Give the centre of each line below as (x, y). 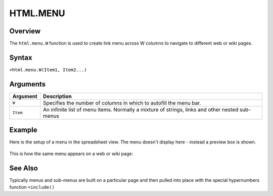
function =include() (32, 187)
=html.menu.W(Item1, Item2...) (48, 70)
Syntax (21, 57)
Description (57, 96)
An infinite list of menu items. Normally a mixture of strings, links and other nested (141, 110)
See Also (24, 168)
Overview (25, 31)
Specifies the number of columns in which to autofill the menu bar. (122, 103)
